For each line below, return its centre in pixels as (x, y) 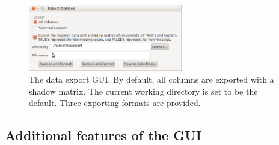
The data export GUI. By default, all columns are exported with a (152, 79)
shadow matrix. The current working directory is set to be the (143, 91)
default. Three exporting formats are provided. (115, 103)
